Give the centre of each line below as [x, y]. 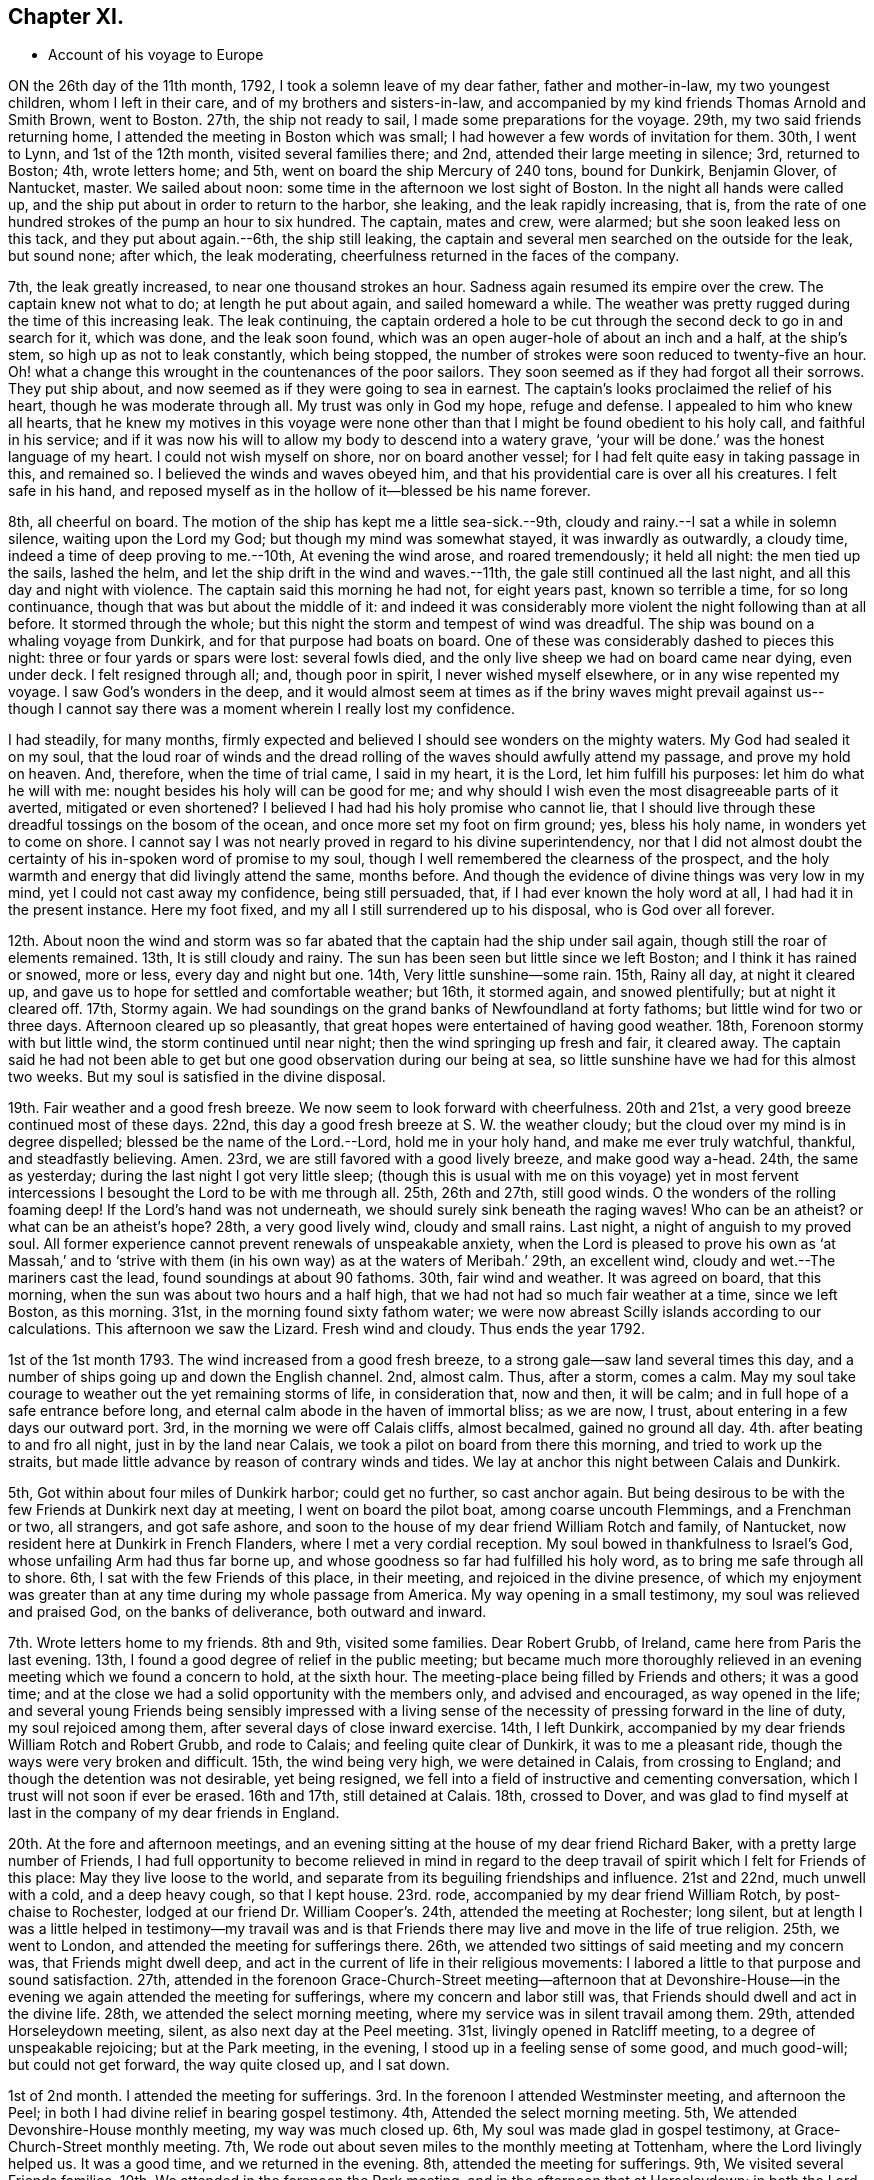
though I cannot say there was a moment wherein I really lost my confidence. [262, 709]
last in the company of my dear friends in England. [174, 1813]
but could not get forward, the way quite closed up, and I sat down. [229, 2065]
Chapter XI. [66, 16]
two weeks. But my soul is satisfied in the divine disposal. [197, 1077]
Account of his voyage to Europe [156, 55]
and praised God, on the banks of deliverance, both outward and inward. [247, 1612]
